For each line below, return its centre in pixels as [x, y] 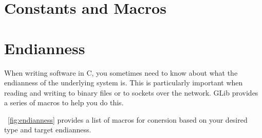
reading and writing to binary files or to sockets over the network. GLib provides [131, 92]
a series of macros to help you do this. [64, 102]
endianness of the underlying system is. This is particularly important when [124, 83]
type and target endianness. [48, 130]
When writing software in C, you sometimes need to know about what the [121, 72]
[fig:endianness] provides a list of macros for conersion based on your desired [128, 119]
